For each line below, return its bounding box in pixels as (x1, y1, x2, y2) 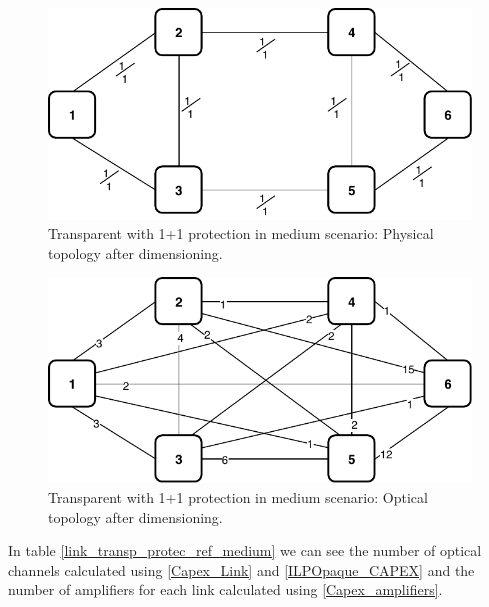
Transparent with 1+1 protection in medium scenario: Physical (48, 223, 434, 244)
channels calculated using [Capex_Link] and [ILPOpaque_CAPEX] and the (8, 559, 475, 580)
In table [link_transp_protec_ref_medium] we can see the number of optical (8, 540, 482, 561)
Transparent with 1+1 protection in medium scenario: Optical (48, 486, 428, 507)
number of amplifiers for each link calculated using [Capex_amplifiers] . (8, 579, 443, 600)
